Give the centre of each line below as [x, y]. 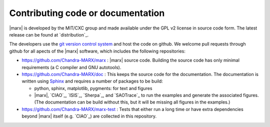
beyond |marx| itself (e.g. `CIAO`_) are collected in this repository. [89, 116]
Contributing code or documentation [87, 13]
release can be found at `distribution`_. [49, 34]
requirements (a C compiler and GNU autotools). [71, 67]
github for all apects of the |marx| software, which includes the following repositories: [97, 51]
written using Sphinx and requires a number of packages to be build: [92, 81]
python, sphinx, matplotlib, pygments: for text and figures [93, 88]
